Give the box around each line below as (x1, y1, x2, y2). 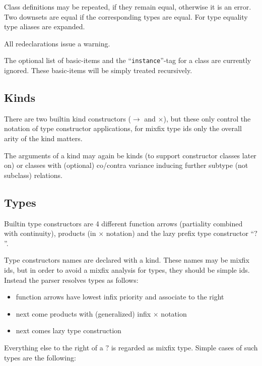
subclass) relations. (4, 169, 62, 180)
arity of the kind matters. (4, 133, 83, 144)
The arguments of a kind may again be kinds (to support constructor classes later (4, 150, 256, 160)
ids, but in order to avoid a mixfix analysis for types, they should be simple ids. (4, 264, 250, 275)
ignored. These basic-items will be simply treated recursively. (4, 65, 192, 76)
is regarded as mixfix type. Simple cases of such (111, 342, 258, 352)
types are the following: (4, 352, 76, 362)
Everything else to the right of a (4, 342, 103, 352)
